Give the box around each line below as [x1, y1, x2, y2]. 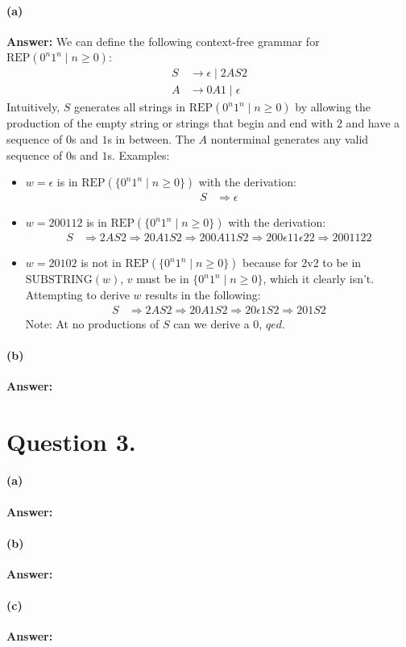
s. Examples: [107, 146, 170, 163]
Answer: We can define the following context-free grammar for [6, 32, 320, 49]
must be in [136, 270, 189, 287]
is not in [81, 254, 122, 271]
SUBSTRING [25, 274, 93, 286]
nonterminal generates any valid [210, 131, 369, 148]
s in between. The [107, 131, 195, 148]
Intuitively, [6, 98, 60, 115]
